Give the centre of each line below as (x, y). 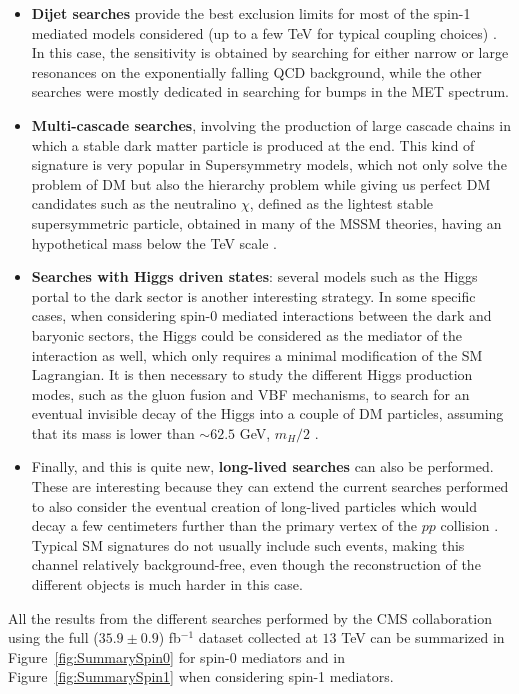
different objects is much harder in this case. (167, 584)
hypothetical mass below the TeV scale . (154, 242)
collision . (469, 525)
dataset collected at (258, 637)
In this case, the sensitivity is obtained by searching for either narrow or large (270, 52)
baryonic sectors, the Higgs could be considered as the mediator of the (247, 334)
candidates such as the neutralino (134, 203)
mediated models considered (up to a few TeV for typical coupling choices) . (264, 32)
